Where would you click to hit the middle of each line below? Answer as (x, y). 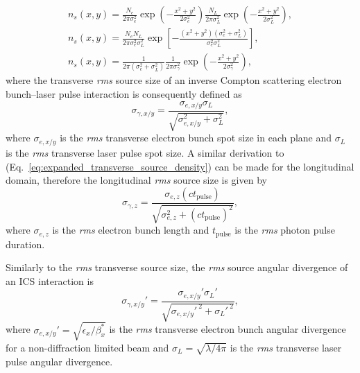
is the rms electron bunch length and (131, 230)
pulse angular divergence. (59, 361)
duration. (25, 244)
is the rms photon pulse (285, 230)
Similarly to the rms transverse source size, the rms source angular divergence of (177, 267)
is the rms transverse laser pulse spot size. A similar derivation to (145, 152)
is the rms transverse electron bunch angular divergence (228, 329)
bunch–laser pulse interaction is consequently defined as (124, 94)
